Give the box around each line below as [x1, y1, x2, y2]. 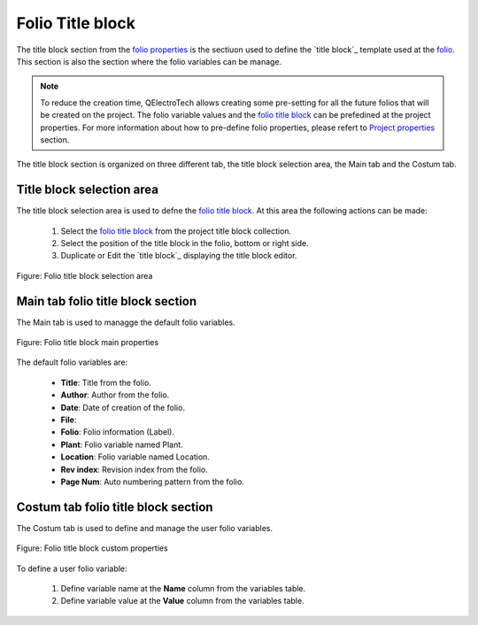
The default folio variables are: [16, 357, 128, 367]
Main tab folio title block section [16, 293, 197, 309]
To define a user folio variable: [16, 563, 127, 574]
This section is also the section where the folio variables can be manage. [16, 56, 282, 66]
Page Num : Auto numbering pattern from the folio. [60, 476, 245, 487]
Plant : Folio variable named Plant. [60, 439, 183, 450]
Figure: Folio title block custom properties [16, 543, 168, 553]
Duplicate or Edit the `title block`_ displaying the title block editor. [60, 251, 297, 261]
